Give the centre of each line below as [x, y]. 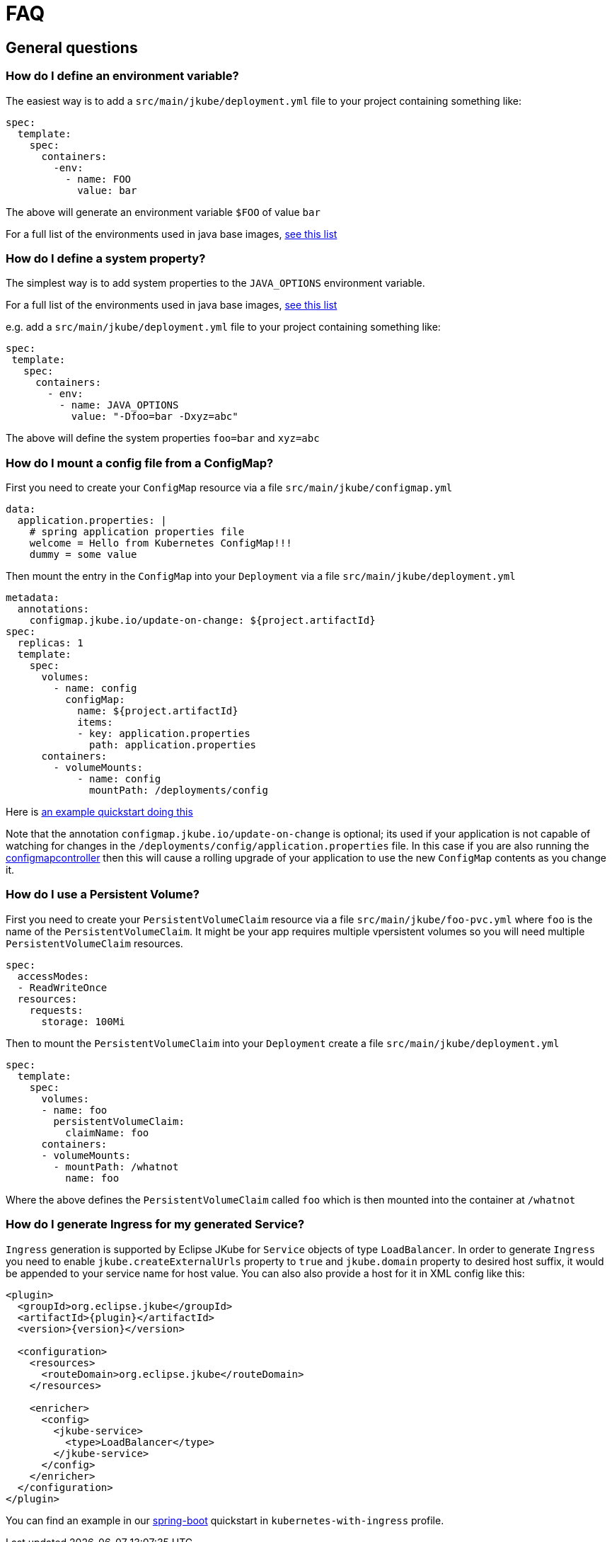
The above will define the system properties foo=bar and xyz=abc [163, 438]
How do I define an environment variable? [122, 76]
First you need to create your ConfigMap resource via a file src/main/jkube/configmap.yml [229, 488]
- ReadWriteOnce [62, 987]
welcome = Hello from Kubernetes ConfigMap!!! [161, 543]
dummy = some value [83, 555]
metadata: [33, 598]
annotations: [53, 609]
